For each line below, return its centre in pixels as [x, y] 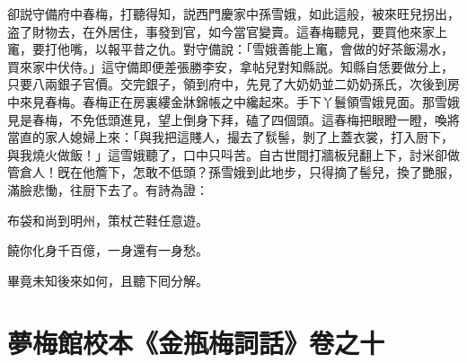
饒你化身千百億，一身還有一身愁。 [108, 250]
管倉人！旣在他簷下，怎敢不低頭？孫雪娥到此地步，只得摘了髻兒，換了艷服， [233, 172]
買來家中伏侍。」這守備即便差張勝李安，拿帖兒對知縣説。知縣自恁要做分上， [230, 66]
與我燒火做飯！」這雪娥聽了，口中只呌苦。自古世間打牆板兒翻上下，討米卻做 [233, 154]
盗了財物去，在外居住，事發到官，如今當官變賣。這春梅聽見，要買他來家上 [227, 31]
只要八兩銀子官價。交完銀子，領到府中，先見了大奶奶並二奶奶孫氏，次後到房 [233, 84]
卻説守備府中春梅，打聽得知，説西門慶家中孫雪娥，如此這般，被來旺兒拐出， [233, 13]
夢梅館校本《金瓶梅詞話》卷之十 [196, 342]
